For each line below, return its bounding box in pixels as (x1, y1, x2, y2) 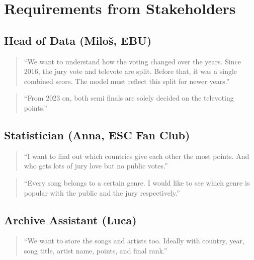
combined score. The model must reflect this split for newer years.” (24, 75, 230, 86)
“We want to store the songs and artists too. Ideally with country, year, (24, 235, 244, 246)
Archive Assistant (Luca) (4, 212, 137, 227)
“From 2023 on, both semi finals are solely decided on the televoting (24, 93, 234, 103)
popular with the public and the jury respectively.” (24, 187, 180, 198)
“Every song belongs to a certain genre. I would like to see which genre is (24, 177, 250, 188)
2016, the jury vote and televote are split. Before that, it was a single (24, 66, 237, 76)
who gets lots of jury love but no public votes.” (24, 160, 168, 171)
